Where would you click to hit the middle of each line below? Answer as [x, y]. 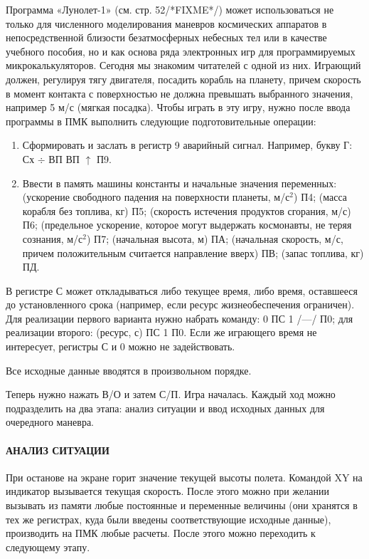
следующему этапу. [48, 547]
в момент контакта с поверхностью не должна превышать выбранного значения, [180, 93]
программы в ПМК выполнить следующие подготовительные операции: [161, 121]
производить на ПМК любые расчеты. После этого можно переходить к [161, 533]
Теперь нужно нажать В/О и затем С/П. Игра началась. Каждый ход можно [171, 394]
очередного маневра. [50, 422]
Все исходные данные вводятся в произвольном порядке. [129, 370]
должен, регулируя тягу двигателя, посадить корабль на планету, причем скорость [183, 79]
